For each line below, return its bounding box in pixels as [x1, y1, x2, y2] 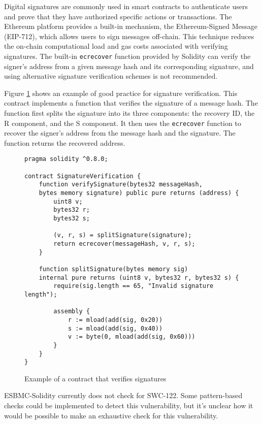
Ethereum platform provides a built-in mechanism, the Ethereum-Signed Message [4, 21, 258, 31]
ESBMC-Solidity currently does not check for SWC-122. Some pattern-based [4, 390, 243, 401]
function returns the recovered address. [4, 137, 125, 148]
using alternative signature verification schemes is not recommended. [4, 71, 218, 81]
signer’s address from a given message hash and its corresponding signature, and [4, 60, 254, 71]
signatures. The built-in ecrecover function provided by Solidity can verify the [4, 50, 251, 61]
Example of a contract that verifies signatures [24, 373, 167, 383]
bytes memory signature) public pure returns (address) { [39, 189, 239, 197]
